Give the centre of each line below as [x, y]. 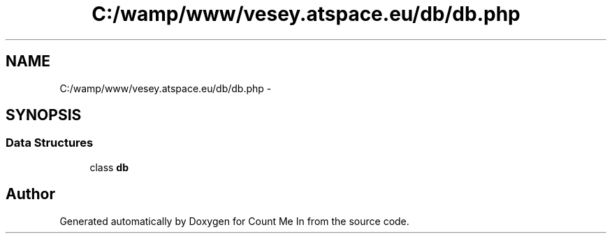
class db [109, 167]
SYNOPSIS [44, 115]
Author [30, 194]
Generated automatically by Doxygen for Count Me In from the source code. [234, 221]
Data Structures [50, 143]
